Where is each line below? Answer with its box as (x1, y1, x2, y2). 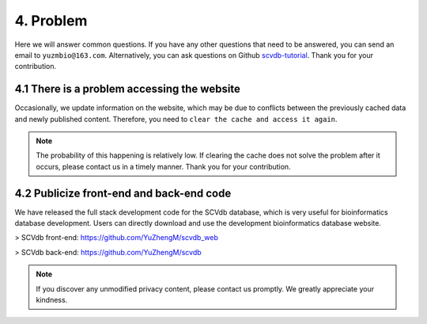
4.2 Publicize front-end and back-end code (14, 186, 232, 200)
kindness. (36, 295, 68, 305)
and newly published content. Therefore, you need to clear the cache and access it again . (14, 114, 338, 124)
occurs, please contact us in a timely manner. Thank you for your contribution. (36, 162, 292, 171)
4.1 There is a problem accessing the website (14, 82, 241, 96)
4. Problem (14, 12, 88, 29)
